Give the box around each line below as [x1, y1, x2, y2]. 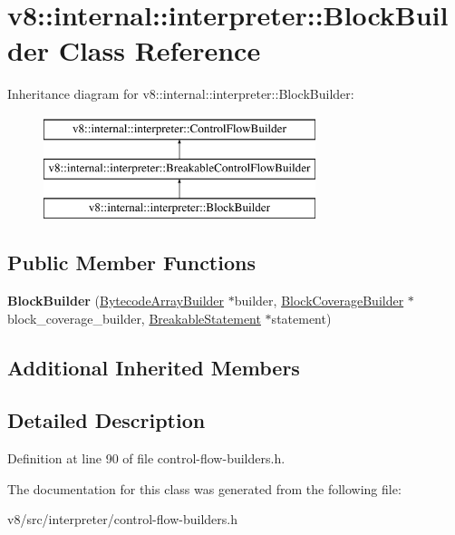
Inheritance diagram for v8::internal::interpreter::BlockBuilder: [7, 84, 354, 103]
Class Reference [58, 32, 261, 69]
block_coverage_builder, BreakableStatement [7, 308, 261, 327]
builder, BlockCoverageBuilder [234, 291, 404, 310]
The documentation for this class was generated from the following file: [7, 479, 402, 498]
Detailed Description [7, 406, 206, 434]
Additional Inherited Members [7, 353, 300, 381]
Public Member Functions [7, 248, 256, 277]
